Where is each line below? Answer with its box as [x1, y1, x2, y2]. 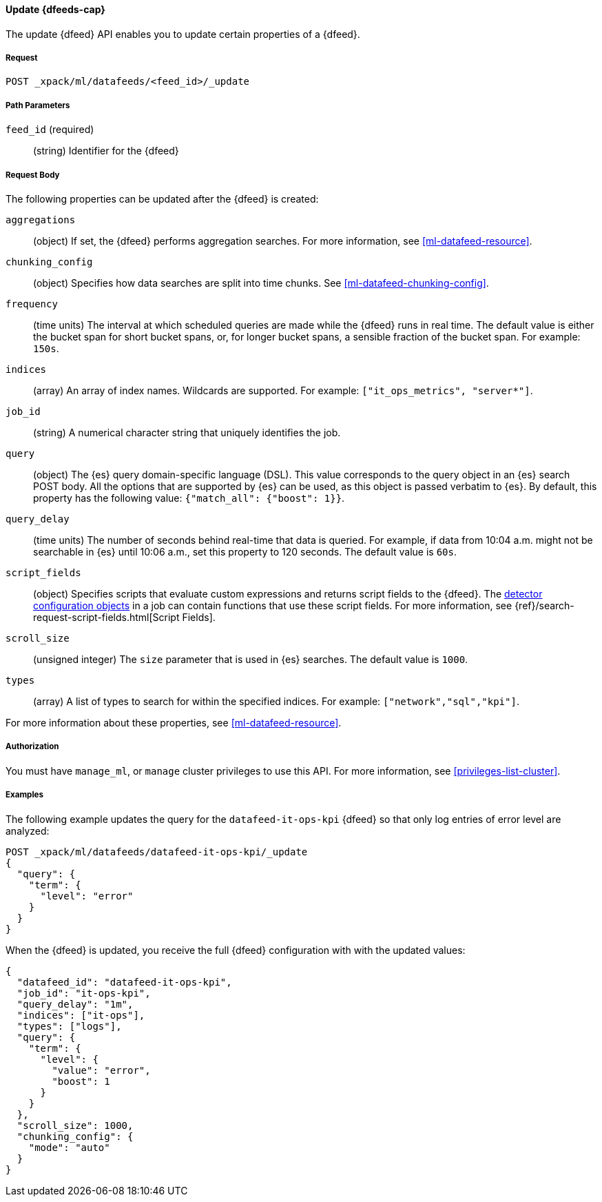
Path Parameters [6, 100, 70, 110]
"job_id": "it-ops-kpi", [17, 987, 151, 999]
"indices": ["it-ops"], [17, 1009, 145, 1021]
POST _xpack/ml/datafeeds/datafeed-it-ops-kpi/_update [6, 846, 308, 857]
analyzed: [6, 824, 50, 837]
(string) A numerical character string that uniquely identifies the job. [33, 426, 341, 438]
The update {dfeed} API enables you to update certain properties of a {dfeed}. [6, 28, 360, 40]
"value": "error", [52, 1064, 151, 1076]
